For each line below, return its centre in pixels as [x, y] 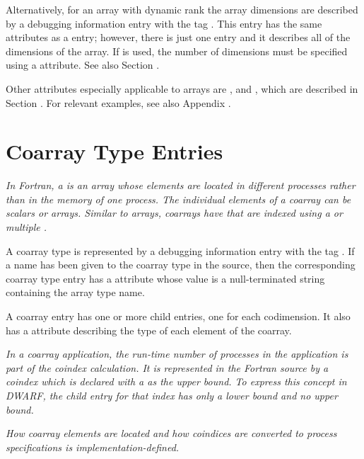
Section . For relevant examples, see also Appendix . [118, 102]
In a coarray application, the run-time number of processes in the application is [177, 354]
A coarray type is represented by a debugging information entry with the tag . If [180, 250]
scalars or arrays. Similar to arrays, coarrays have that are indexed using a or [174, 213]
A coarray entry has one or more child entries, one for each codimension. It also [178, 316]
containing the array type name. [75, 292]
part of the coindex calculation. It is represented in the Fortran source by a [167, 367]
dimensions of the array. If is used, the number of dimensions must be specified [177, 51]
